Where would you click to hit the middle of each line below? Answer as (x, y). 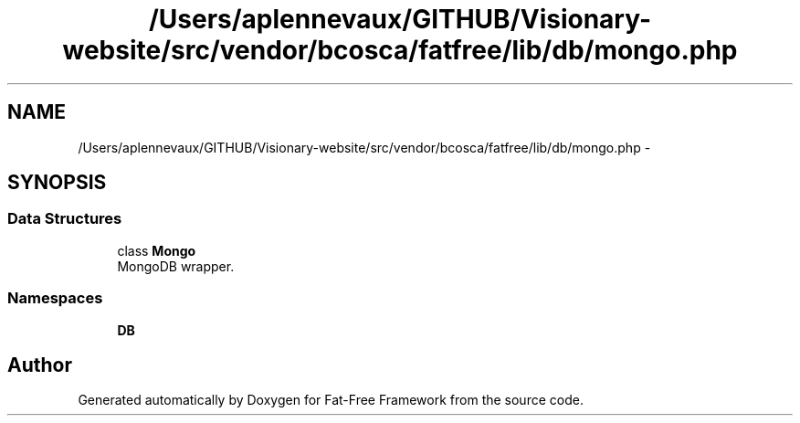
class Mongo (157, 250)
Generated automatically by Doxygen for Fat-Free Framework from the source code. (331, 400)
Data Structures (65, 219)
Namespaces (55, 298)
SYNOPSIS (57, 183)
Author (40, 365)
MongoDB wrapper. (176, 266)
